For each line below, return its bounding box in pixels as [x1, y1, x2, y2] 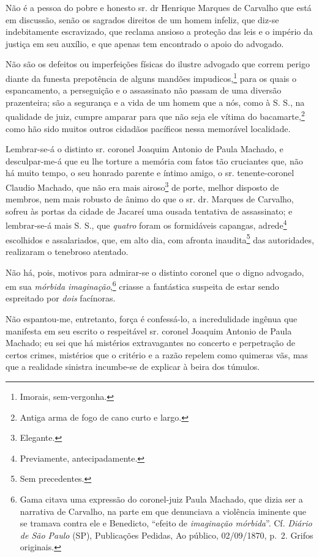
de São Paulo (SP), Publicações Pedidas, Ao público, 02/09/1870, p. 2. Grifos [20, 528, 313, 541]
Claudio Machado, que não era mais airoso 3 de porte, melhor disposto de [6, 179, 279, 193]
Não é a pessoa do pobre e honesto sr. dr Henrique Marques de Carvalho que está [6, 1, 312, 13]
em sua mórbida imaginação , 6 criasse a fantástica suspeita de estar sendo [6, 278, 279, 292]
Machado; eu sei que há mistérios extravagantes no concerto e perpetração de [6, 336, 295, 349]
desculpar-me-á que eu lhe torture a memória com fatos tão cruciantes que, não [6, 154, 303, 167]
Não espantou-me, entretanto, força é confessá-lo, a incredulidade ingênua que [6, 312, 298, 325]
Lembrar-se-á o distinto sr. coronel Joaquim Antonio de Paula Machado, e [6, 142, 283, 155]
